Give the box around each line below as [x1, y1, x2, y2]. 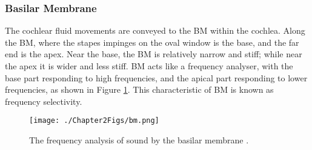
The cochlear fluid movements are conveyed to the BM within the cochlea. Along [5, 24, 305, 37]
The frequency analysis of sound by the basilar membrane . [29, 134, 249, 146]
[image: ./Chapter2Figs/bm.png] [29, 116, 159, 125]
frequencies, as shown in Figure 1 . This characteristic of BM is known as [5, 83, 274, 96]
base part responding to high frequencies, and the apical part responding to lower [5, 71, 308, 84]
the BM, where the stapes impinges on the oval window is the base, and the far [5, 36, 299, 48]
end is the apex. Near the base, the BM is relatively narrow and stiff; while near [5, 48, 302, 60]
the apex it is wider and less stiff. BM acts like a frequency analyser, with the [5, 60, 293, 72]
